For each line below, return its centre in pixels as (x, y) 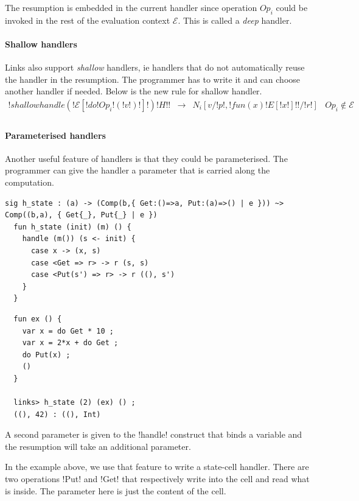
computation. (30, 182)
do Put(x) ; (46, 355)
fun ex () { (38, 319)
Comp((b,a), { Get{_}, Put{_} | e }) (81, 215)
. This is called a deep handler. (235, 20)
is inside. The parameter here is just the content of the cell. (116, 490)
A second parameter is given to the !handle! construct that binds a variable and (154, 434)
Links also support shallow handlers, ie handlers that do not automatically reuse (155, 67)
